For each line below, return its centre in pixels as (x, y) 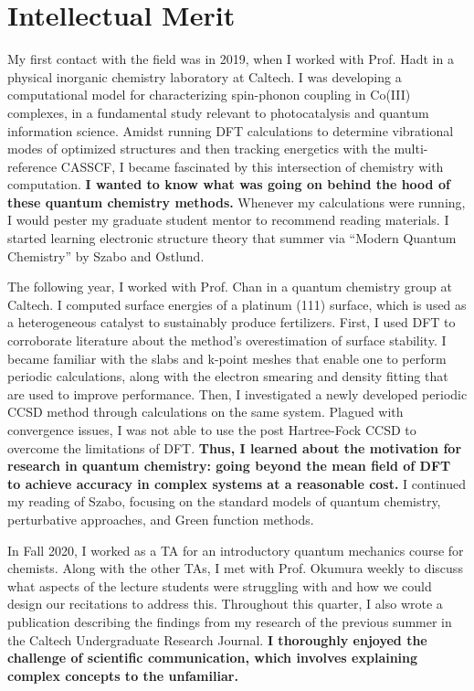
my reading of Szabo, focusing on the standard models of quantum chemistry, (224, 501)
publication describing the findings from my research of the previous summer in (230, 621)
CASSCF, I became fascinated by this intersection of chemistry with (252, 166)
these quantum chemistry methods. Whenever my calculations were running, (237, 202)
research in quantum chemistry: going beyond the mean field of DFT (229, 466)
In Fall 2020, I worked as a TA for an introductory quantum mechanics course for (236, 550)
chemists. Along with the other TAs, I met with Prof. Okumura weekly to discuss (235, 568)
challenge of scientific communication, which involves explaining (213, 658)
